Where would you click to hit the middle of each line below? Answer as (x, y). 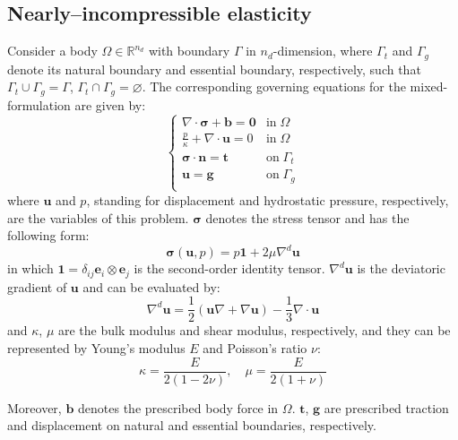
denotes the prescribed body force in (178, 407)
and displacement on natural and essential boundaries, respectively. (192, 425)
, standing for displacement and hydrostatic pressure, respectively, (268, 200)
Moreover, (35, 407)
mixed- (429, 86)
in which (30, 268)
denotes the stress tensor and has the (307, 217)
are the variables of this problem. (98, 217)
